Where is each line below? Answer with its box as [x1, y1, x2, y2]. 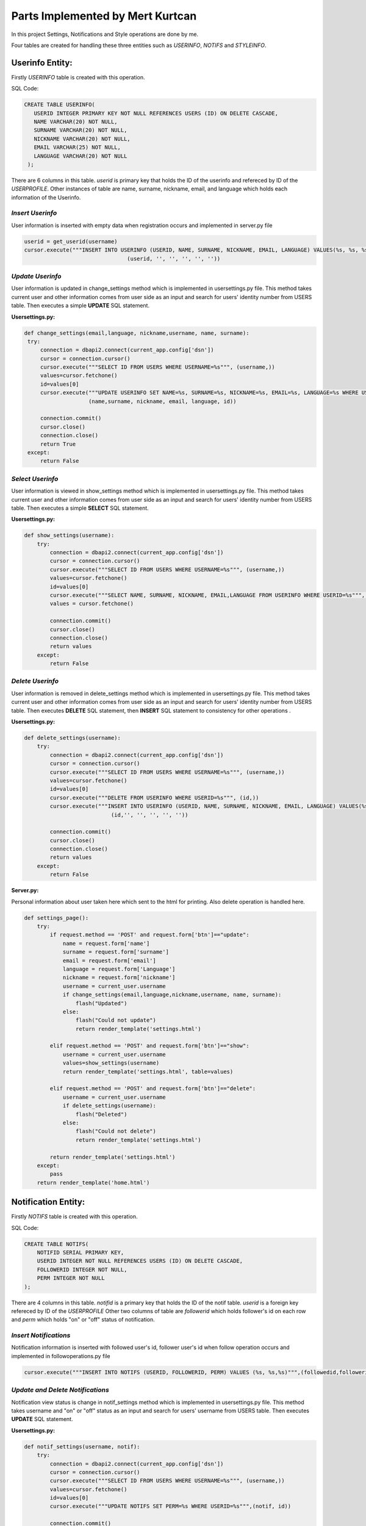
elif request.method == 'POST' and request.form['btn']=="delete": [49, 1085, 256, 1092]
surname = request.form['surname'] [62, 949, 169, 955]
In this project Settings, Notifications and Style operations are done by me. [11, 31, 199, 38]
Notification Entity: [11, 1197, 85, 1207]
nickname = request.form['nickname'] [62, 974, 176, 981]
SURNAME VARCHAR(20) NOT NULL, [34, 127, 127, 134]
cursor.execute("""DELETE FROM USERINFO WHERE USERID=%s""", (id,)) [49, 794, 259, 801]
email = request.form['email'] [62, 957, 157, 964]
